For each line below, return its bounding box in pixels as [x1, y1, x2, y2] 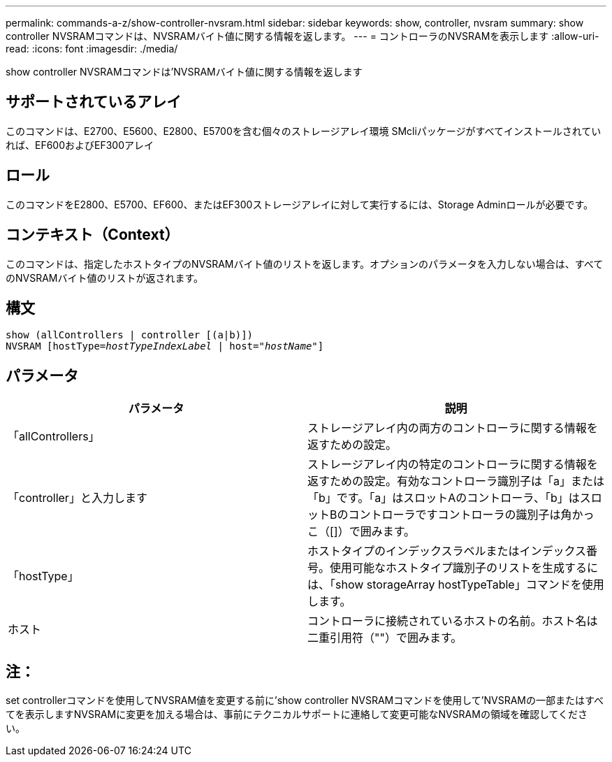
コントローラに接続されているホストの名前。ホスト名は [307, 614, 598, 628]
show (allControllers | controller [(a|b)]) [6, 329, 254, 341]
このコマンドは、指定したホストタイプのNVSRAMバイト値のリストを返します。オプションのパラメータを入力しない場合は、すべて [6, 257, 604, 270]
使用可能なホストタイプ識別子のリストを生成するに [330, 561, 599, 575]
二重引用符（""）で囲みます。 [307, 631, 462, 645]
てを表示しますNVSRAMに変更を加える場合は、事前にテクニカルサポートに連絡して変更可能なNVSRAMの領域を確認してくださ [6, 708, 588, 721]
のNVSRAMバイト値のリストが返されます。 [6, 271, 204, 284]
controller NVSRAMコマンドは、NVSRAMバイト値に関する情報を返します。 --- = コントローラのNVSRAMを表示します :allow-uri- [6, 30, 599, 42]
